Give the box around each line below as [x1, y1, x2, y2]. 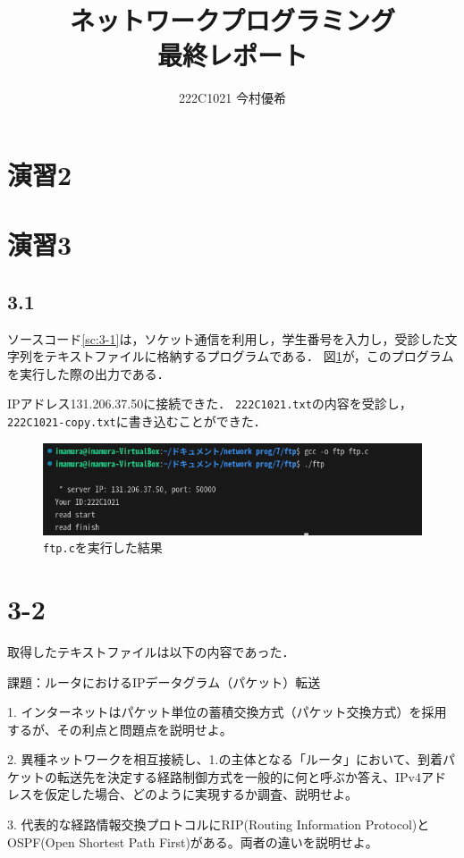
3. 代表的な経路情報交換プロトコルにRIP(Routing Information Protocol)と [7, 815, 430, 834]
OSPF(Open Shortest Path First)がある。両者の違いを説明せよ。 [7, 832, 378, 851]
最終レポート [156, 37, 308, 73]
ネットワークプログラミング [69, 2, 395, 38]
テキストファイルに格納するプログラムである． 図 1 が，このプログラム [44, 347, 454, 366]
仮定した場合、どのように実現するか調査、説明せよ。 [44, 785, 358, 803]
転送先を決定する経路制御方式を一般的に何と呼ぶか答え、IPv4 [56, 767, 421, 786]
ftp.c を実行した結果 [43, 538, 163, 557]
